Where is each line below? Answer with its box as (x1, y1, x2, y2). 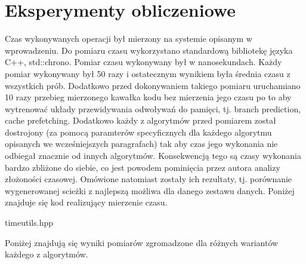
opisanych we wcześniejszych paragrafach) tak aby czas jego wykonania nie (5, 137, 278, 150)
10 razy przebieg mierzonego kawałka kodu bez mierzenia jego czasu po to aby (5, 91, 292, 103)
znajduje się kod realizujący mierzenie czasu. (5, 196, 168, 208)
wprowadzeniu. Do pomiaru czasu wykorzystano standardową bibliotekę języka (5, 44, 293, 56)
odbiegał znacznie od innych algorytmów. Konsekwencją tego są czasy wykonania (5, 149, 301, 162)
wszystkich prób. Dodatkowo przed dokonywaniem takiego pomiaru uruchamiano (5, 79, 301, 91)
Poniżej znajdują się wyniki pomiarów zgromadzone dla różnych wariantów (5, 236, 279, 248)
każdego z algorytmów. (5, 248, 88, 260)
